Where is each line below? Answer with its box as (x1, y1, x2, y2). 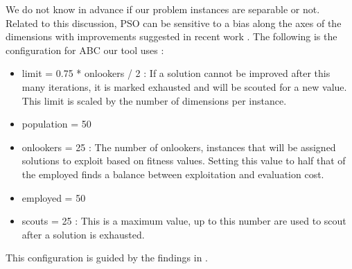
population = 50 (21, 116, 91, 131)
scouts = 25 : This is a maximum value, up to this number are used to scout (21, 214, 346, 228)
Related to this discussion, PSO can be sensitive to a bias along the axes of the (6, 15, 342, 30)
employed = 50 (21, 190, 86, 205)
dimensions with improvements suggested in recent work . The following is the (6, 29, 337, 44)
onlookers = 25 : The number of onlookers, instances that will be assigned (21, 139, 336, 154)
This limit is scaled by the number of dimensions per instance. (21, 93, 287, 107)
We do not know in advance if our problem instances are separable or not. (6, 2, 320, 16)
